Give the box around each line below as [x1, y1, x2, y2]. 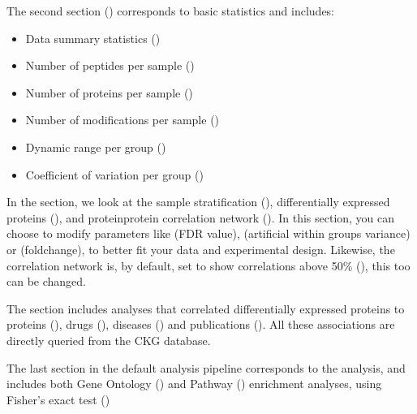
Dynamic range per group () [25, 138, 166, 155]
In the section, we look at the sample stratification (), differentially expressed [6, 193, 390, 210]
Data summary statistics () [25, 29, 161, 46]
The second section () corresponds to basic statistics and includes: [6, 2, 335, 19]
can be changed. [6, 273, 86, 290]
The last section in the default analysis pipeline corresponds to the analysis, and [6, 359, 406, 376]
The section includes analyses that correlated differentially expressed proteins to [6, 300, 405, 317]
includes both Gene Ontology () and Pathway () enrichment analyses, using [6, 375, 382, 392]
